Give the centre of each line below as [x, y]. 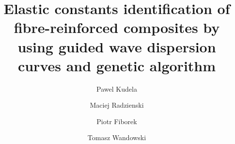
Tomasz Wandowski [117, 137]
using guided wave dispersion [117, 46]
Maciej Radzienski [117, 105]
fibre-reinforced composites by [117, 27]
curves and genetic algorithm [117, 65]
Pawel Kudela [117, 88]
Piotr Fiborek [117, 121]
